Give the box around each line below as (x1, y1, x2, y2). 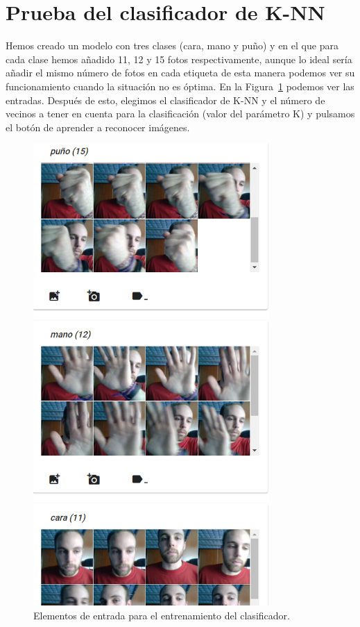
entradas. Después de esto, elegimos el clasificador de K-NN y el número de (6, 92, 325, 107)
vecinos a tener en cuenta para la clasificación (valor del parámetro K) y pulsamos (6, 106, 355, 121)
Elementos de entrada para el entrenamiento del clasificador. (33, 608, 290, 622)
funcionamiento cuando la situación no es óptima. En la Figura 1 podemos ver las (6, 78, 354, 93)
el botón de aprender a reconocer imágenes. (6, 119, 190, 134)
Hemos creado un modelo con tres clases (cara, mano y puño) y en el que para (6, 38, 338, 53)
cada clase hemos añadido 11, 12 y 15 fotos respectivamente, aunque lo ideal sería (6, 51, 352, 66)
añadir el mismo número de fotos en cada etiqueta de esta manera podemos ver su (6, 65, 355, 80)
